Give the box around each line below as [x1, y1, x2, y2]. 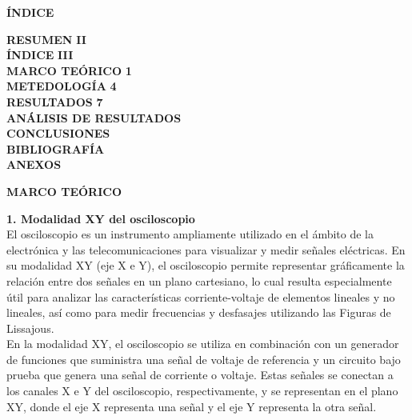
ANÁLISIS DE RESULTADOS [6, 109, 182, 126]
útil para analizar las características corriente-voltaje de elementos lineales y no [6, 288, 395, 305]
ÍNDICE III [6, 46, 74, 63]
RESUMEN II [6, 30, 86, 47]
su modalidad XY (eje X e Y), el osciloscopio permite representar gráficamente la [6, 257, 405, 274]
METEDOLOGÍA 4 [6, 78, 117, 94]
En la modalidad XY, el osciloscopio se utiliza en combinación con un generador [6, 335, 399, 352]
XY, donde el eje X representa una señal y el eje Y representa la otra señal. [6, 398, 377, 414]
